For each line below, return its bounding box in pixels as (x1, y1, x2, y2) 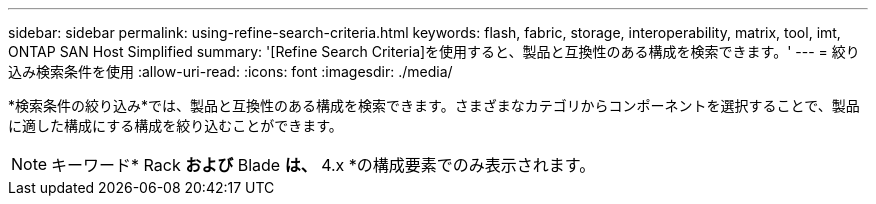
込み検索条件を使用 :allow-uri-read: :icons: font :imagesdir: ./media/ (8, 63, 453, 80)
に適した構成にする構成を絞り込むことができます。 (8, 117, 343, 134)
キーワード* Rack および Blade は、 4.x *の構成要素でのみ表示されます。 (51, 155, 596, 175)
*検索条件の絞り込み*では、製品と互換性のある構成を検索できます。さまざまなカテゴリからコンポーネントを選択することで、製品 (8, 97, 860, 114)
